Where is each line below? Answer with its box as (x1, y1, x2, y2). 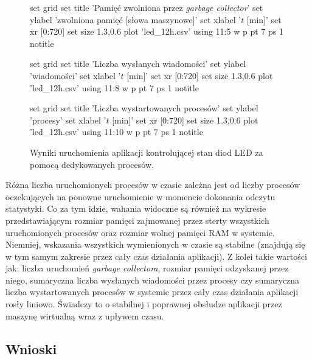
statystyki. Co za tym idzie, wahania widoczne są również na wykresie (5, 202, 266, 215)
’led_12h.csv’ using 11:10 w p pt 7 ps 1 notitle (30, 125, 203, 138)
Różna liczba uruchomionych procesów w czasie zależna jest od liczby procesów (5, 178, 300, 191)
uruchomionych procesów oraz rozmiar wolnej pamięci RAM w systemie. (5, 226, 275, 239)
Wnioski (5, 339, 57, 358)
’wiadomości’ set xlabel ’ (30, 69, 121, 82)
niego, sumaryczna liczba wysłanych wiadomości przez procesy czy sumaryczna (5, 273, 300, 286)
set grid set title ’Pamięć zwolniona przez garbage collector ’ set (30, 1, 263, 13)
